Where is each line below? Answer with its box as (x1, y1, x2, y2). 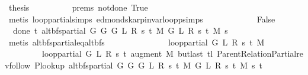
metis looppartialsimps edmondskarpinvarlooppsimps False (8, 12, 275, 25)
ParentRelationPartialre (217, 47, 303, 60)
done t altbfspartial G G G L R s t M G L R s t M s (12, 24, 228, 37)
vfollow (5, 58, 31, 71)
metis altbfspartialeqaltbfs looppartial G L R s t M (8, 35, 265, 48)
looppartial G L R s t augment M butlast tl (41, 47, 213, 60)
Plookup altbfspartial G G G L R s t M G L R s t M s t (34, 58, 263, 71)
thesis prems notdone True (8, 1, 148, 13)
